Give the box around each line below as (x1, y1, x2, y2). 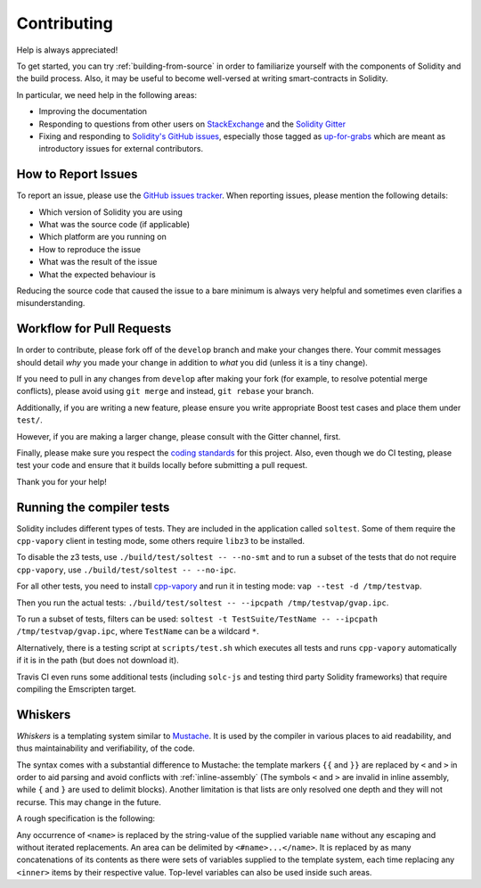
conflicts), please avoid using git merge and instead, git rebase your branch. (16, 386, 314, 397)
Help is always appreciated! (16, 45, 118, 55)
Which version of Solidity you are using (38, 206, 183, 218)
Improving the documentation (38, 106, 147, 117)
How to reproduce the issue (38, 243, 142, 254)
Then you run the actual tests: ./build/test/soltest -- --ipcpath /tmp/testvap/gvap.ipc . (16, 597, 389, 608)
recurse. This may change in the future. (16, 796, 162, 807)
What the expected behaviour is (38, 268, 156, 280)
